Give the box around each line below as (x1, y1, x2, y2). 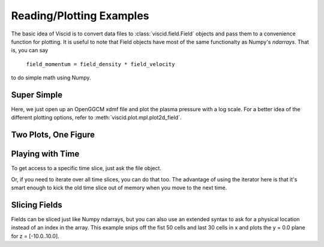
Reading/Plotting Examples (11, 9, 149, 22)
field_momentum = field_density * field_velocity (26, 61, 175, 67)
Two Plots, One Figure (11, 130, 95, 140)
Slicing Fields (11, 200, 62, 210)
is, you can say (11, 47, 49, 54)
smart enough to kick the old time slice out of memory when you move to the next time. (11, 184, 227, 192)
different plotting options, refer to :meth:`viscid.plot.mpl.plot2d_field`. (11, 114, 182, 121)
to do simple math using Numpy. (11, 74, 91, 81)
